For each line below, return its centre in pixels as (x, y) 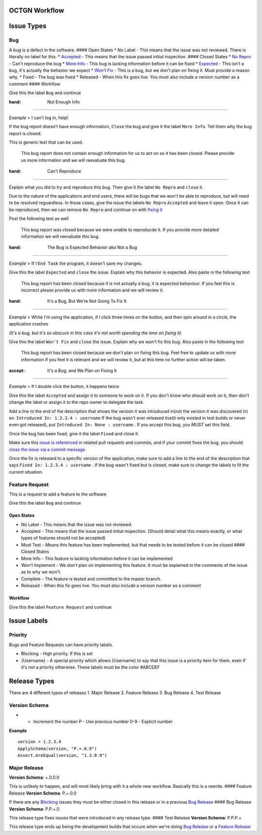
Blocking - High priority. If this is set (57, 654)
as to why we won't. (41, 572)
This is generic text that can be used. (46, 142)
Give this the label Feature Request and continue (60, 607)
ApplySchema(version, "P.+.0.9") (57, 749)
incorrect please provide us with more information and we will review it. (92, 290)
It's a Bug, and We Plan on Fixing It (82, 371)
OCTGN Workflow (36, 10)
